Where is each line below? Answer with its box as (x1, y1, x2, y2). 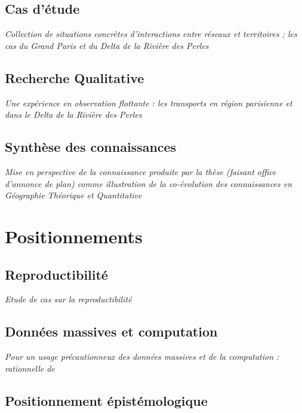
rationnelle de (5, 362, 55, 374)
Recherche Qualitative (5, 68, 144, 87)
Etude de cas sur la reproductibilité (5, 293, 132, 305)
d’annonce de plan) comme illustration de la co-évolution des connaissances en (5, 177, 292, 189)
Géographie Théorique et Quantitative (5, 189, 142, 201)
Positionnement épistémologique (5, 391, 208, 409)
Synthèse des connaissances (5, 137, 177, 156)
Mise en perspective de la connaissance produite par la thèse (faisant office (5, 165, 276, 178)
